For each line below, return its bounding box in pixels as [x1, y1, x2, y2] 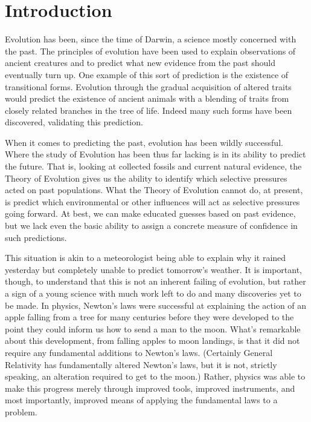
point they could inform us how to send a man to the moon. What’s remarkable [5, 322, 301, 335]
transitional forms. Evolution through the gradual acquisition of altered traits [5, 80, 292, 93]
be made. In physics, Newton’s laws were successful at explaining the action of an [5, 298, 307, 311]
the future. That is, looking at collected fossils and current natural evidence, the [5, 160, 302, 173]
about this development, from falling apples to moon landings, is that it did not [5, 334, 300, 347]
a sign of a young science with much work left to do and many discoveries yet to [5, 287, 301, 299]
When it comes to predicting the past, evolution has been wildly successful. [5, 136, 283, 148]
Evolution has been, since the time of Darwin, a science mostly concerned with [5, 33, 297, 45]
